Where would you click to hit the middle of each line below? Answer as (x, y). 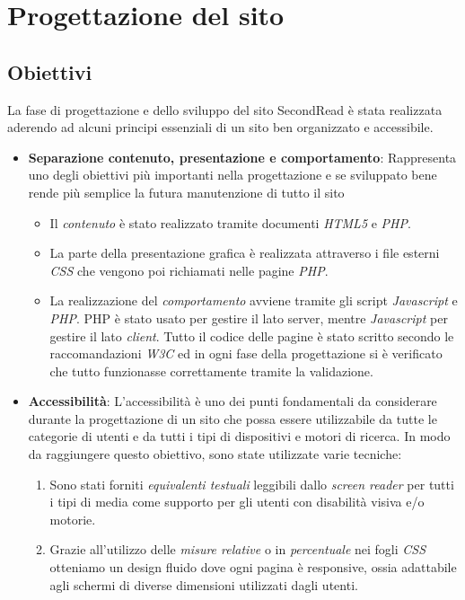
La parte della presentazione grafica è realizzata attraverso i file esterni (245, 253)
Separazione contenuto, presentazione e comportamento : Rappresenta (242, 157)
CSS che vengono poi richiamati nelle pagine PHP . (189, 270)
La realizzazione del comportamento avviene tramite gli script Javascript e (254, 300)
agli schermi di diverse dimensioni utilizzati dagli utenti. (204, 584)
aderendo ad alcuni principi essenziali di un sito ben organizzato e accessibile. (220, 127)
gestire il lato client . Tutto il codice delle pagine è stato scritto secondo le (252, 335)
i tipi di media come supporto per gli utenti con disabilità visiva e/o (237, 502)
